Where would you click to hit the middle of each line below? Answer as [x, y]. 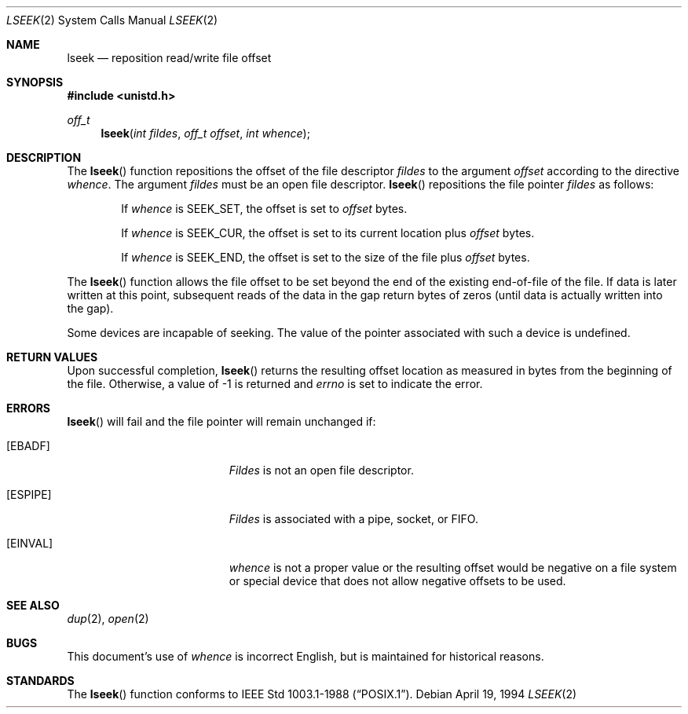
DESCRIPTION [44, 157]
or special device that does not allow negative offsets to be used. [397, 581]
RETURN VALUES [52, 357]
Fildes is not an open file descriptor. [321, 470]
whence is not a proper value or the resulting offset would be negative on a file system [453, 568]
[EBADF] [28, 446]
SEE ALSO [33, 605]
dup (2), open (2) [108, 619]
